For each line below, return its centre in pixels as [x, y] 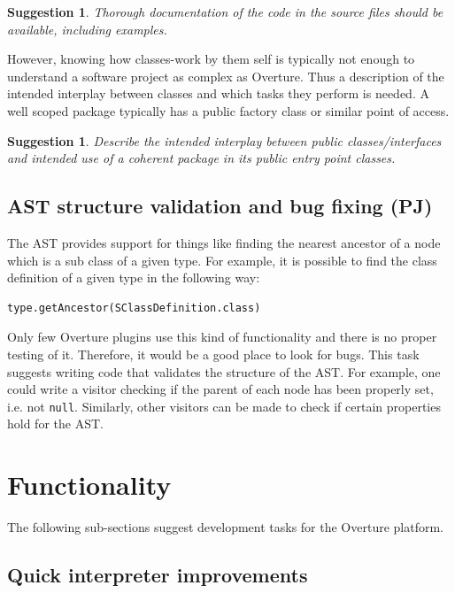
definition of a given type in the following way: [134, 277]
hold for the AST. [55, 424]
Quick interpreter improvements [158, 575]
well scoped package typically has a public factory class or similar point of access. [228, 110]
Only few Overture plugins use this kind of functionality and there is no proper [222, 337]
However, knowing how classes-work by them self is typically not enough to [211, 59]
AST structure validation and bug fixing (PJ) [220, 206]
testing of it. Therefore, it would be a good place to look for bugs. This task [213, 354]
